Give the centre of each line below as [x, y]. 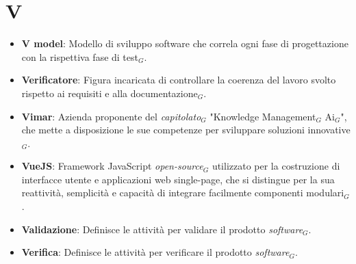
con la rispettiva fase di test [80, 56]
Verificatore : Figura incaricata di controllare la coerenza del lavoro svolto [179, 80]
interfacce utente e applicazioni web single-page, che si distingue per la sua [178, 179]
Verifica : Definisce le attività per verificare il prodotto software [155, 252]
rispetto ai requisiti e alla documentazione [110, 93]
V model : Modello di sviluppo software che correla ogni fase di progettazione [185, 43]
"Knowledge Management [263, 116]
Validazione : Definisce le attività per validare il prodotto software [162, 229]
